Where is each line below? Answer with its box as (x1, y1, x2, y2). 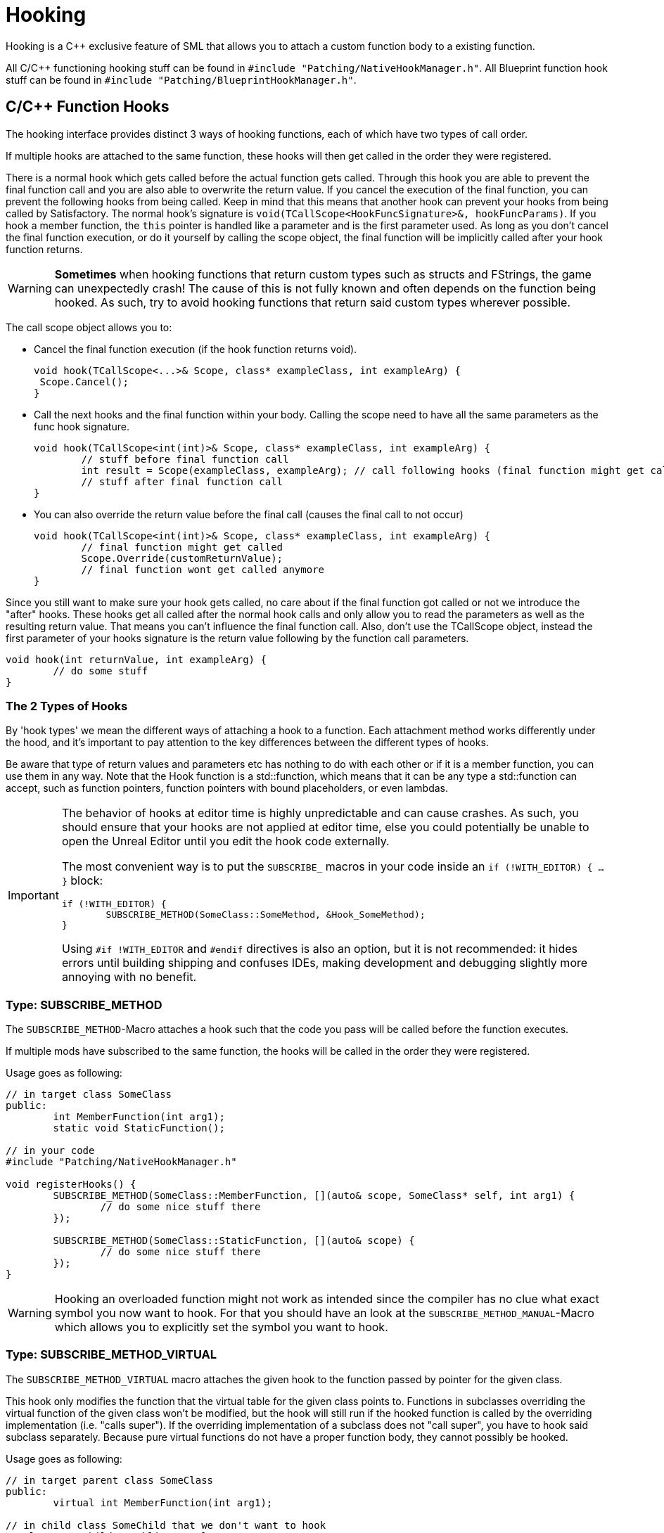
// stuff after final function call (81, 475, 283, 487)
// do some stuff (53, 665, 148, 676)
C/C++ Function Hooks (6, 98, 170, 116)
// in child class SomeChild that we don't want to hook (6, 1519, 326, 1531)
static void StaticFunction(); (53, 1122, 225, 1134)
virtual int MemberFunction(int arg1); (53, 1496, 273, 1508)
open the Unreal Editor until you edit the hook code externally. (61, 834, 390, 849)
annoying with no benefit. (61, 970, 197, 984)
